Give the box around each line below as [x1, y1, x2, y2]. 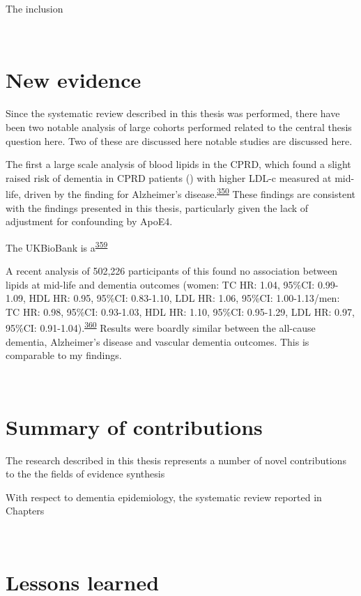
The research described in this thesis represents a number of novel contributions [6, 452, 346, 467]
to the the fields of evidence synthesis [6, 466, 165, 481]
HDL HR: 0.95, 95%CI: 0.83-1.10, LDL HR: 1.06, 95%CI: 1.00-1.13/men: [29, 291, 340, 305]
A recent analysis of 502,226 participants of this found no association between [6, 263, 338, 277]
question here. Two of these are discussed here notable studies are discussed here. [6, 133, 353, 148]
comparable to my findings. [6, 348, 122, 362]
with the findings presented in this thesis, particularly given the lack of [6, 200, 309, 215]
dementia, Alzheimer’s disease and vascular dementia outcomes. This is [6, 334, 309, 349]
